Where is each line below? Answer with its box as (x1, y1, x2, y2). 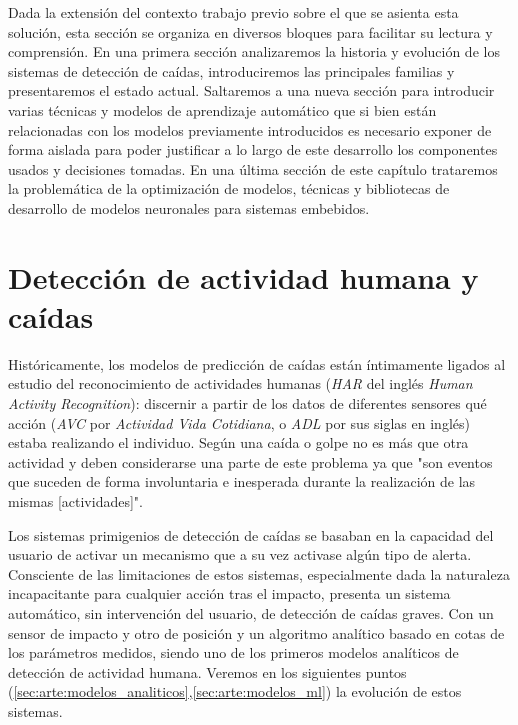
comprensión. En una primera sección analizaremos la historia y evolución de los (8, 41, 500, 62)
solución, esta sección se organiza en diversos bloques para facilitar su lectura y (8, 21, 493, 42)
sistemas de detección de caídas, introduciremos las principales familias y (8, 60, 455, 81)
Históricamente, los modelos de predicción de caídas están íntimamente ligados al (8, 353, 506, 374)
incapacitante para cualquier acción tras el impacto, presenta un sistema (8, 583, 451, 604)
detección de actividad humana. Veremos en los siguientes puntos (8, 661, 407, 682)
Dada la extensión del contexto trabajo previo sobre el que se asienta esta (8, 2, 459, 22)
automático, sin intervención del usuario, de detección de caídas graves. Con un (8, 602, 494, 623)
